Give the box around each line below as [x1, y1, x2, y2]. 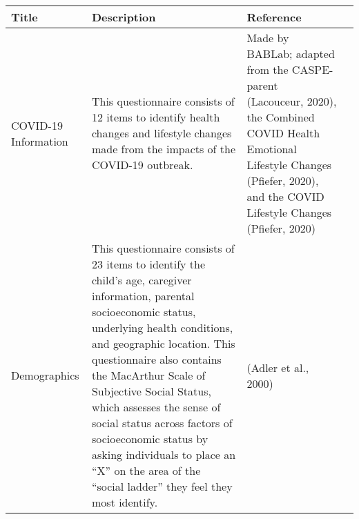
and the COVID [246, 188, 324, 204]
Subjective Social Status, [91, 383, 211, 399]
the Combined [246, 109, 315, 125]
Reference [246, 9, 302, 25]
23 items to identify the [91, 256, 206, 272]
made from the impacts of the [91, 141, 236, 157]
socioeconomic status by [91, 431, 208, 447]
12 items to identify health [91, 109, 220, 125]
